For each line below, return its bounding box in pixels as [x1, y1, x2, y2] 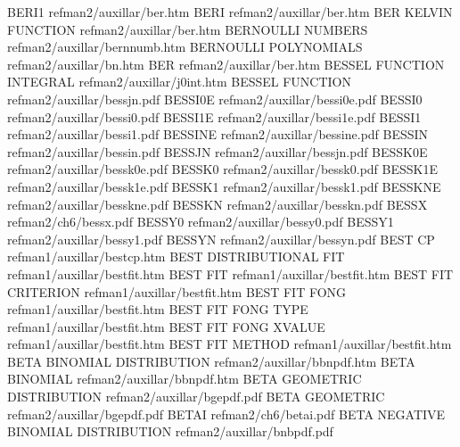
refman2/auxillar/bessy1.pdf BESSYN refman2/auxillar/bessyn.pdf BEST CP [7, 229, 435, 248]
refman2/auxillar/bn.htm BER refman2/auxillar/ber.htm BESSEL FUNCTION [7, 54, 445, 73]
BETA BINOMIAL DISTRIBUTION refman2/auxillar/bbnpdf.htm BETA [7, 352, 415, 370]
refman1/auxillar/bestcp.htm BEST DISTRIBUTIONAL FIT [7, 247, 345, 266]
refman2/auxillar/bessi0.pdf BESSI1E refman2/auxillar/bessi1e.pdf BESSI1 [7, 107, 422, 126]
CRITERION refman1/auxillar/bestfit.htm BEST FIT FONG [7, 282, 347, 301]
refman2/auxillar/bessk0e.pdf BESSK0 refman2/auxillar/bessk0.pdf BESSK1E [7, 160, 438, 178]
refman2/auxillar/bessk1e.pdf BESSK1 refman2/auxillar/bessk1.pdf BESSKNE [7, 177, 441, 195]
